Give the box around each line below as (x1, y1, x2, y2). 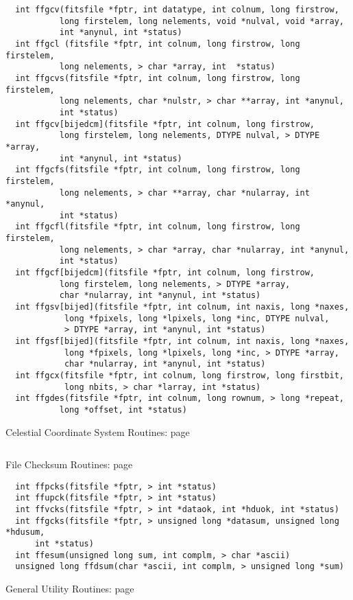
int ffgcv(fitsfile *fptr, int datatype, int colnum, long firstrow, (15, 5, 339, 14)
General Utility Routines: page (5, 581, 134, 596)
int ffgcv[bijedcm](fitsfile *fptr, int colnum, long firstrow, (15, 119, 315, 129)
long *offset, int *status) (59, 404, 187, 415)
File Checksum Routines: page (5, 457, 133, 472)
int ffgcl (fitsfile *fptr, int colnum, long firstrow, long (15, 38, 300, 49)
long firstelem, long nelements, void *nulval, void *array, (59, 16, 344, 26)
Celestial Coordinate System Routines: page (5, 424, 190, 439)
